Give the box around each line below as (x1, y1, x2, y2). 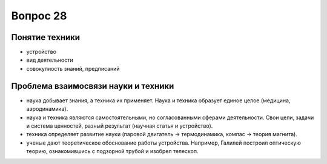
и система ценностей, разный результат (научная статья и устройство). (26, 122, 213, 130)
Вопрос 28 (11, 9, 67, 22)
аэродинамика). (26, 105, 68, 113)
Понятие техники (11, 32, 81, 42)
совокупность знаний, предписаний (26, 65, 121, 72)
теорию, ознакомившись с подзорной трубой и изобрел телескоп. (26, 148, 199, 155)
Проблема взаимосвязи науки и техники (11, 80, 174, 91)
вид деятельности (26, 56, 73, 64)
